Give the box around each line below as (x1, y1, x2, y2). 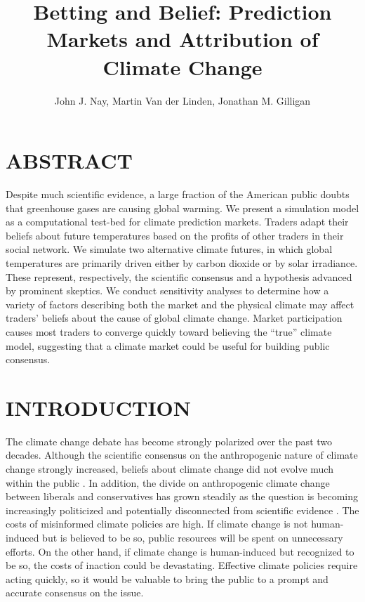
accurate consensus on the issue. (6, 585, 144, 600)
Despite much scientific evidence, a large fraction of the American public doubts (6, 187, 350, 202)
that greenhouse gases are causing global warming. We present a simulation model (6, 200, 359, 215)
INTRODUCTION (6, 393, 192, 421)
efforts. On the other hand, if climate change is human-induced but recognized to (6, 544, 354, 558)
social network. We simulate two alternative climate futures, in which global (6, 242, 333, 256)
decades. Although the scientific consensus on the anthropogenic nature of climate (6, 447, 358, 462)
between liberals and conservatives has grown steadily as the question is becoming (6, 489, 358, 504)
